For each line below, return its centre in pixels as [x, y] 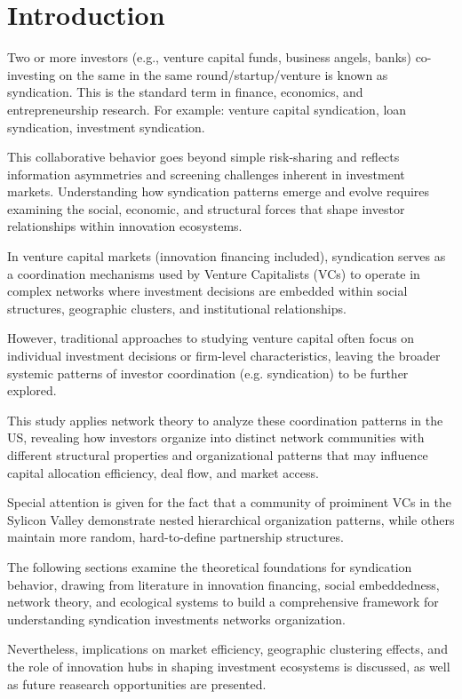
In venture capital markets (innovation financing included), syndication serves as [227, 256]
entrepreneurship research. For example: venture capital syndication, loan [207, 109]
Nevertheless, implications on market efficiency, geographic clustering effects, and [227, 649]
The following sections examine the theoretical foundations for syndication [210, 566]
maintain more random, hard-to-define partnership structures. [175, 537]
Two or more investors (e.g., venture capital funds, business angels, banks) [209, 57]
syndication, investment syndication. [106, 127]
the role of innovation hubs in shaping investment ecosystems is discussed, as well [229, 666]
